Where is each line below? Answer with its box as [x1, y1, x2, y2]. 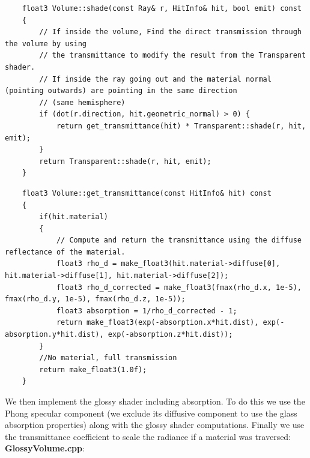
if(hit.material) [39, 212, 108, 221]
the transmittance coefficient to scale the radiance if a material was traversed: [5, 430, 291, 442]
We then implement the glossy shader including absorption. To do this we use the [5, 395, 305, 407]
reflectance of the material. [5, 247, 126, 256]
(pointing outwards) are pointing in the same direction [5, 86, 237, 95]
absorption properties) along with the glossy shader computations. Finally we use [5, 418, 305, 431]
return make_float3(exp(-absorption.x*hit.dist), [56, 318, 259, 327]
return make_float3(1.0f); [39, 365, 147, 374]
